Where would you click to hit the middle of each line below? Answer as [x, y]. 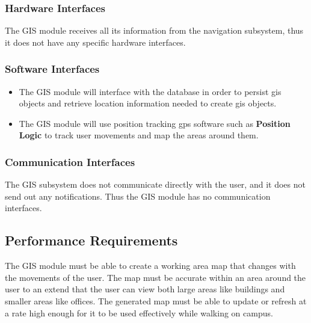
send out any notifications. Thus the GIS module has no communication [138, 196]
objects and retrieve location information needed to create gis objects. [148, 103]
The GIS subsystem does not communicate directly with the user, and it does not [155, 184]
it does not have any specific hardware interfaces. [95, 42]
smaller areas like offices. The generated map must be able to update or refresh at [156, 300]
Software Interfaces [52, 69]
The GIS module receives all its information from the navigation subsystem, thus [154, 30]
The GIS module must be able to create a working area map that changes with [150, 266]
